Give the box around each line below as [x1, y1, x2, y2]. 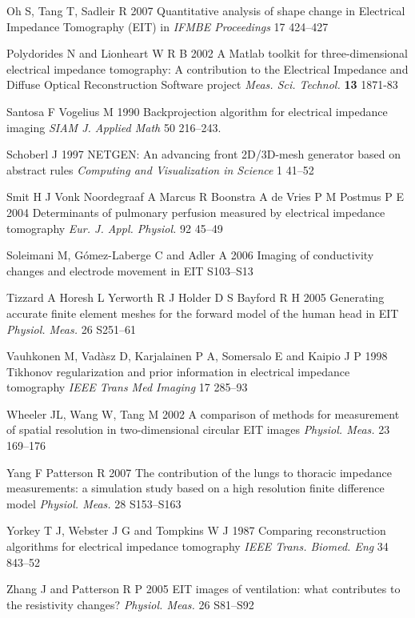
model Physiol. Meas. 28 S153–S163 [6, 495, 182, 512]
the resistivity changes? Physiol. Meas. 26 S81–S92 [6, 596, 254, 612]
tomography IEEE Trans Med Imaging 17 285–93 [6, 379, 248, 395]
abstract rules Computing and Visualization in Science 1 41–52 [6, 161, 314, 178]
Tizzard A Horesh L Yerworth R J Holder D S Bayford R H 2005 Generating [6, 289, 385, 306]
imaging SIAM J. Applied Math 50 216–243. [6, 118, 221, 135]
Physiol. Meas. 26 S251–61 [6, 320, 137, 337]
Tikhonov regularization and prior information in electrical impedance [6, 363, 350, 379]
